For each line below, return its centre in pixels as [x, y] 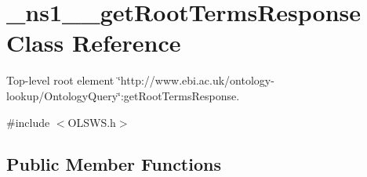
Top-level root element [60, 80]
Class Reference [94, 43]
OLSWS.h [92, 122]
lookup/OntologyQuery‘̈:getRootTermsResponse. [123, 95]
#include [28, 122]
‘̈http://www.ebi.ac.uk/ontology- [196, 80]
